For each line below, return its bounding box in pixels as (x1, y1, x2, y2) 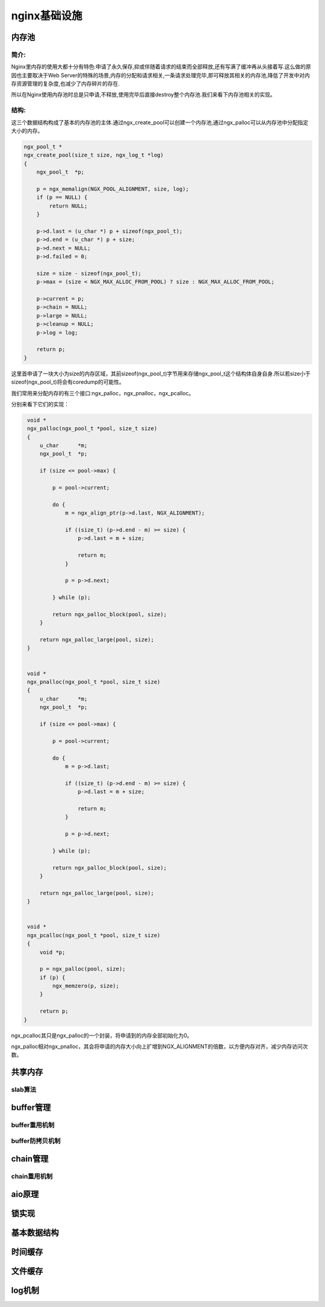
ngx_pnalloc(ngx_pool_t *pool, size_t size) (27, 679, 161, 685)
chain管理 (11, 1153, 49, 1164)
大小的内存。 (11, 127, 43, 135)
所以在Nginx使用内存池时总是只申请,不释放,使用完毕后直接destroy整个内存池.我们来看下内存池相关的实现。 (11, 91, 276, 98)
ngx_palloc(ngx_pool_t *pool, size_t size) (27, 425, 158, 432)
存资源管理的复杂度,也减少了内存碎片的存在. (11, 80, 120, 87)
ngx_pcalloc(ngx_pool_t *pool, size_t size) (27, 932, 161, 938)
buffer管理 (11, 1102, 51, 1113)
